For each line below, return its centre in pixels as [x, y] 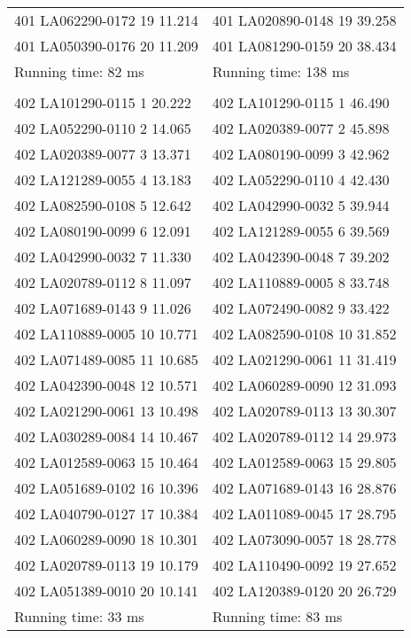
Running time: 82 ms [79, 71]
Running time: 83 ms [277, 616]
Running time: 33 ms [79, 616]
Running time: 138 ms [281, 71]
